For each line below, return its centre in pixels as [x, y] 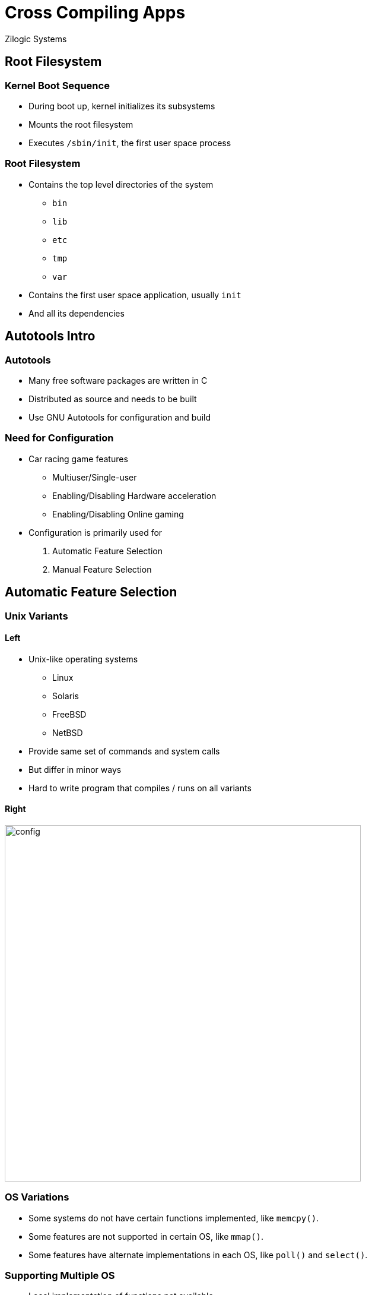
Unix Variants [36, 616]
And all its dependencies [77, 313]
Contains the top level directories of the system [121, 184]
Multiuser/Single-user [95, 477]
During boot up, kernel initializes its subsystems [122, 106]
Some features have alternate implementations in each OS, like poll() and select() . [198, 1255]
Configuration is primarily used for [96, 532]
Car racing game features [78, 459]
